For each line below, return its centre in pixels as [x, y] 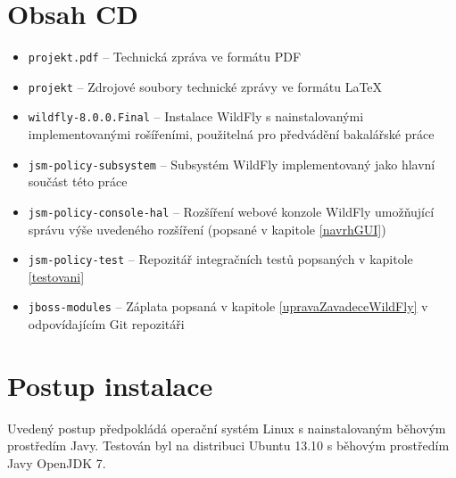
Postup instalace [110, 385]
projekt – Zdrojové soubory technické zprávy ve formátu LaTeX [205, 86]
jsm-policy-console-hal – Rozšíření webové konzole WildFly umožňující [231, 211]
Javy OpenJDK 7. [57, 463]
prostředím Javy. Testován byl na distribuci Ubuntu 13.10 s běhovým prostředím [228, 445]
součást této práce [78, 181]
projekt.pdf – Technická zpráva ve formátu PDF [165, 57]
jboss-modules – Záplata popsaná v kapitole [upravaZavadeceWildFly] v [228, 306]
